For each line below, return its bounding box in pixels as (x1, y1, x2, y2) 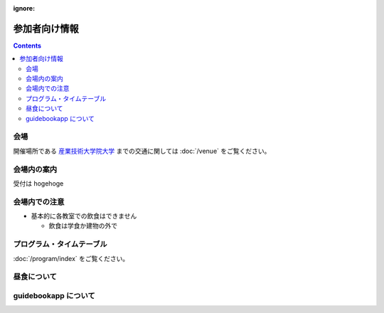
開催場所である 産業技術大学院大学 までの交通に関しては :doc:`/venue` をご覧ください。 (13, 147, 271, 155)
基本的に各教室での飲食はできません (31, 212, 137, 221)
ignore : (13, 4, 36, 12)
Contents (13, 41, 42, 50)
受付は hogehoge (13, 179, 64, 188)
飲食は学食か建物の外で (48, 221, 117, 230)
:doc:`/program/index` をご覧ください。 (13, 254, 129, 262)
